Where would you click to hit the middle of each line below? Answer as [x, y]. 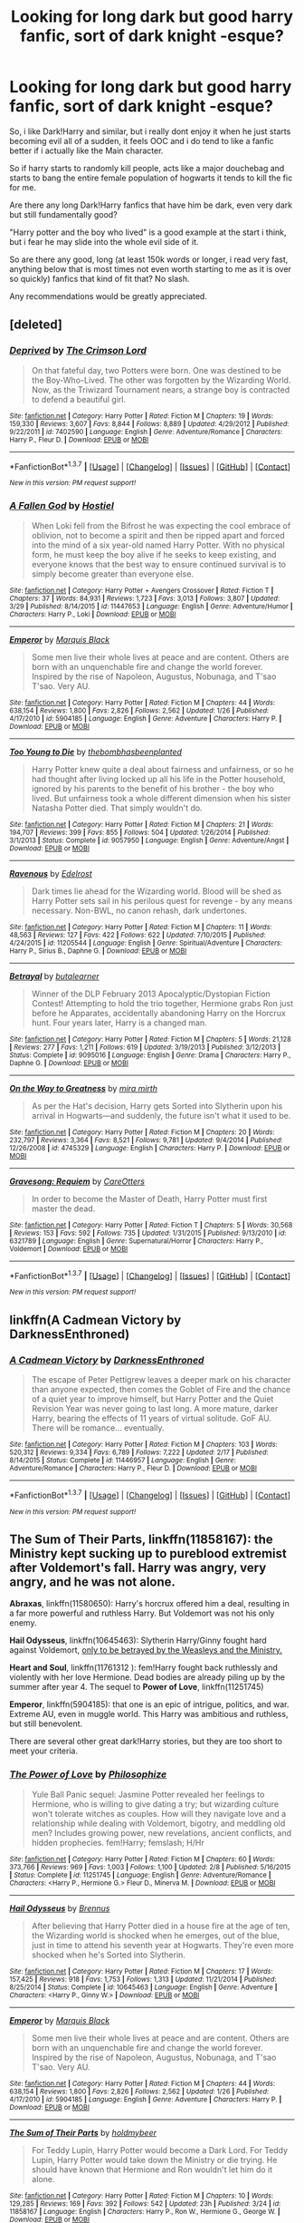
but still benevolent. [46, 1723]
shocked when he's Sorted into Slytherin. [108, 1955]
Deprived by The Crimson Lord [78, 351]
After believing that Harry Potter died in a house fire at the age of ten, [161, 1926]
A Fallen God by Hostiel [62, 506]
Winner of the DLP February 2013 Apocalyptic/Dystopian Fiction [151, 994]
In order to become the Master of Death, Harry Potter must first [149, 1199]
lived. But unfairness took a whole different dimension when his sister [161, 798]
